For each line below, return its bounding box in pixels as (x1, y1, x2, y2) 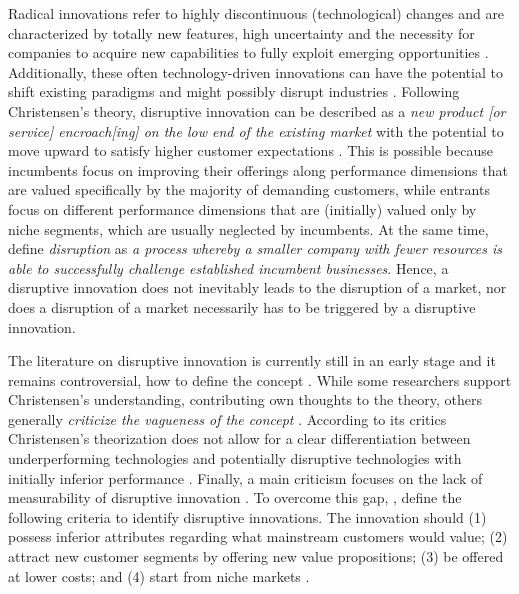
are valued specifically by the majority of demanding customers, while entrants (8, 179, 490, 200)
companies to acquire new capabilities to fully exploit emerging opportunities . (8, 42, 489, 63)
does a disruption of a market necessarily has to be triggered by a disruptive (8, 296, 476, 317)
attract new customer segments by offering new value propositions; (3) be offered (8, 546, 504, 567)
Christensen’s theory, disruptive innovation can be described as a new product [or (8, 100, 506, 121)
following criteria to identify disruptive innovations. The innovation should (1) (8, 506, 487, 527)
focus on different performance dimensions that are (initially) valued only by (8, 198, 477, 219)
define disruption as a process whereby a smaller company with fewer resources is (8, 238, 503, 259)
